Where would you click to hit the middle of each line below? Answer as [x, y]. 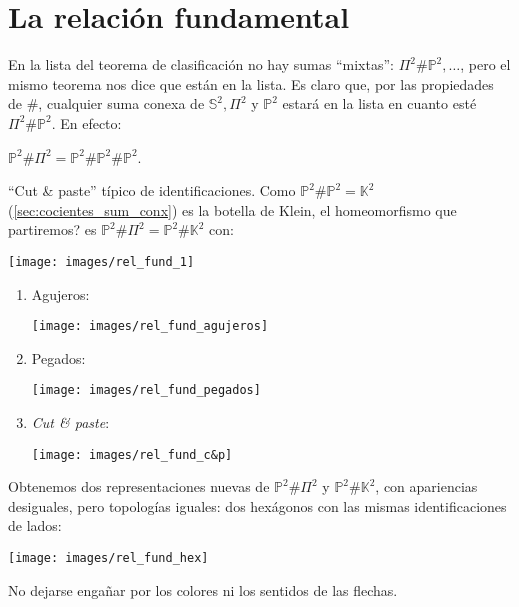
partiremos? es [52, 229]
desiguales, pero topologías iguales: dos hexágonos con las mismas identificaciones [257, 505]
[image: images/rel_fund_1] [101, 261]
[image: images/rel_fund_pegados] [146, 390]
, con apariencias [426, 486]
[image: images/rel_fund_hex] [108, 558]
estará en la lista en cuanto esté [379, 103]
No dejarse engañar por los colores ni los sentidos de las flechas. [203, 589]
